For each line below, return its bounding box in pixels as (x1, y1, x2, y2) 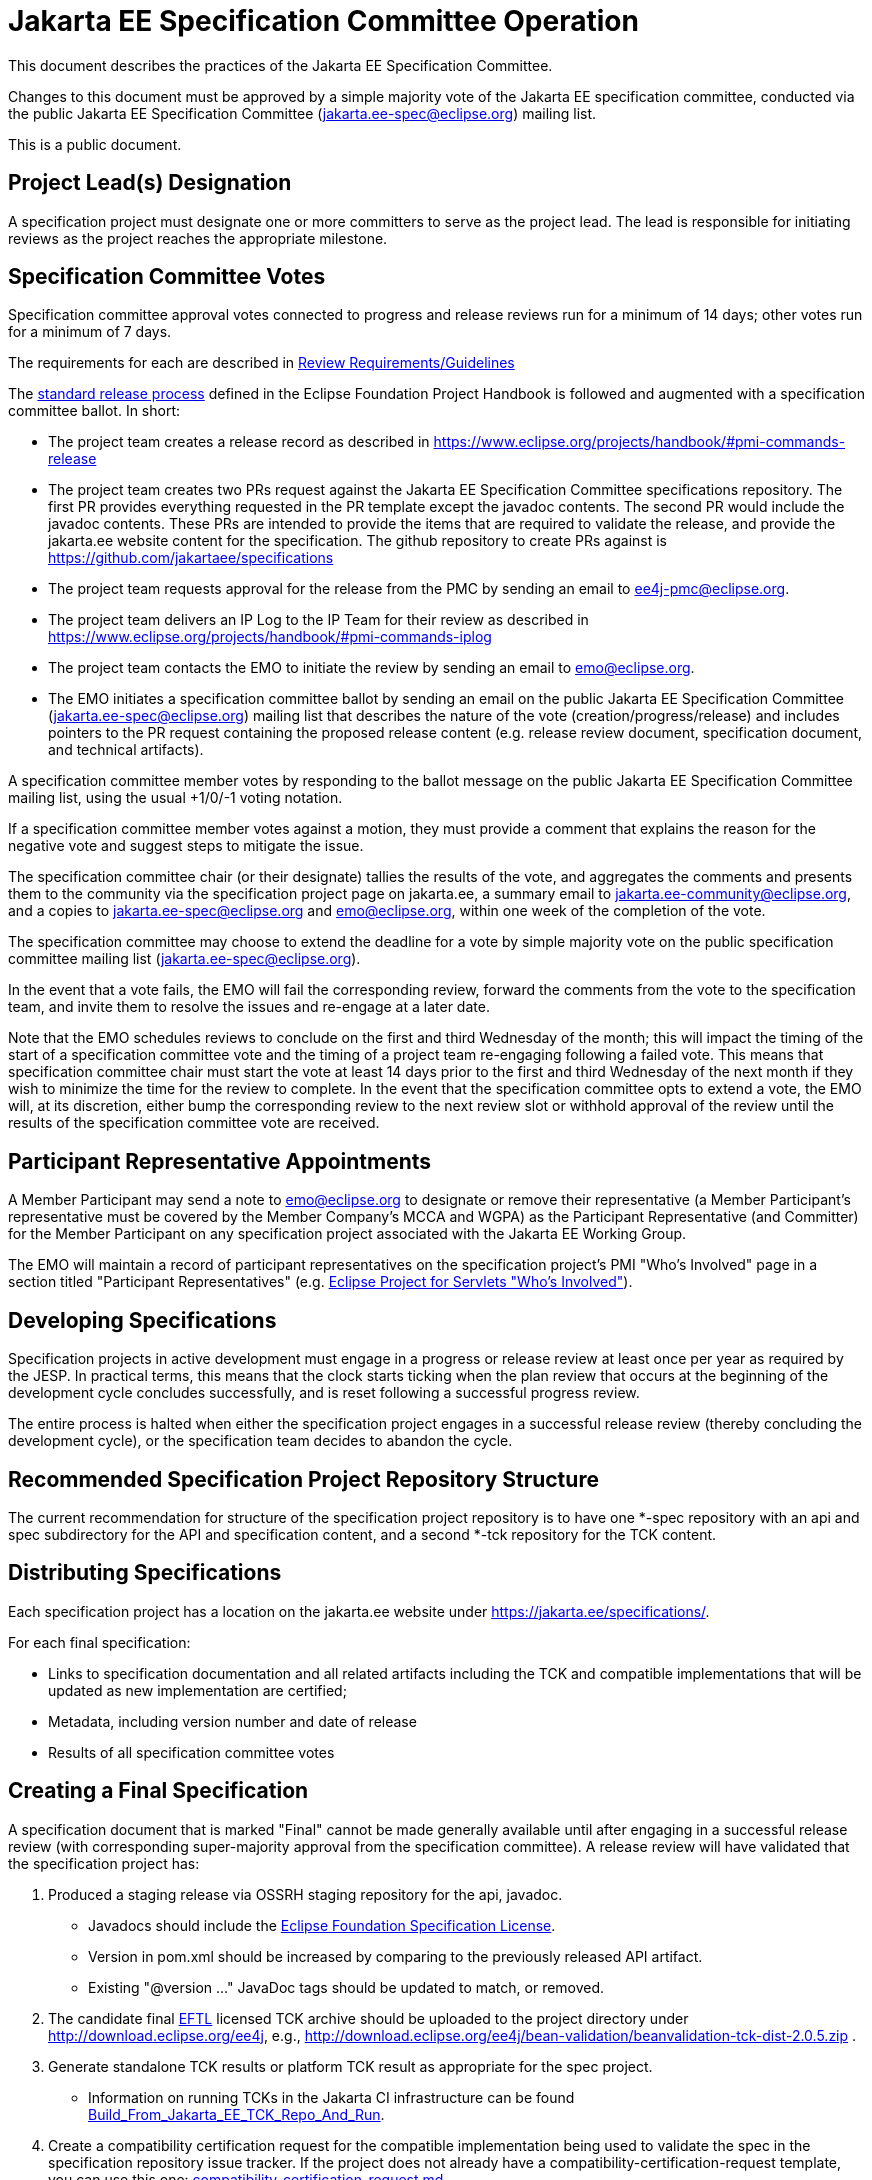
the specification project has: (8, 1854, 200, 1872)
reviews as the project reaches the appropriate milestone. (8, 229, 388, 247)
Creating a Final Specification (8, 1778, 309, 1804)
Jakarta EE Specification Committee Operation (8, 4, 639, 38)
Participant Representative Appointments (8, 1148, 432, 1174)
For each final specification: (8, 1633, 191, 1651)
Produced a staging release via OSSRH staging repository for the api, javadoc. (48, 1885, 563, 1903)
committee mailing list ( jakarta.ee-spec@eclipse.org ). (8, 950, 361, 968)
